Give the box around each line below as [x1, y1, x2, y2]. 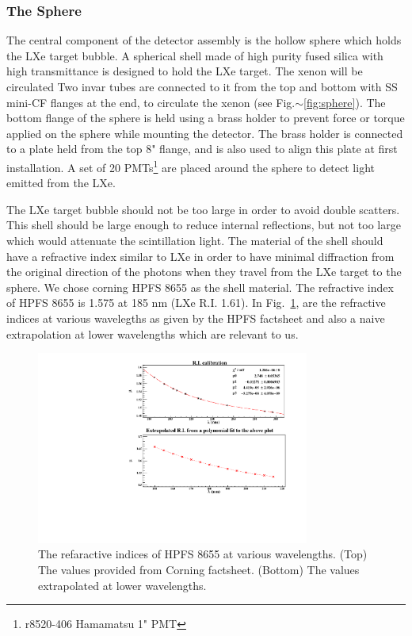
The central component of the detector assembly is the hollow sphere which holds [6, 32, 402, 48]
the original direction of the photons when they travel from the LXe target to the [6, 263, 402, 280]
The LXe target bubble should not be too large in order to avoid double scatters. [6, 201, 400, 217]
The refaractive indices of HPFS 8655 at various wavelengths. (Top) [38, 546, 368, 562]
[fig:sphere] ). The [303, 94, 386, 110]
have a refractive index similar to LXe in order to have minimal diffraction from [6, 247, 395, 264]
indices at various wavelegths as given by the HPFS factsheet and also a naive [6, 309, 385, 326]
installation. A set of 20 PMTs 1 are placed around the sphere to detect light [6, 156, 375, 175]
